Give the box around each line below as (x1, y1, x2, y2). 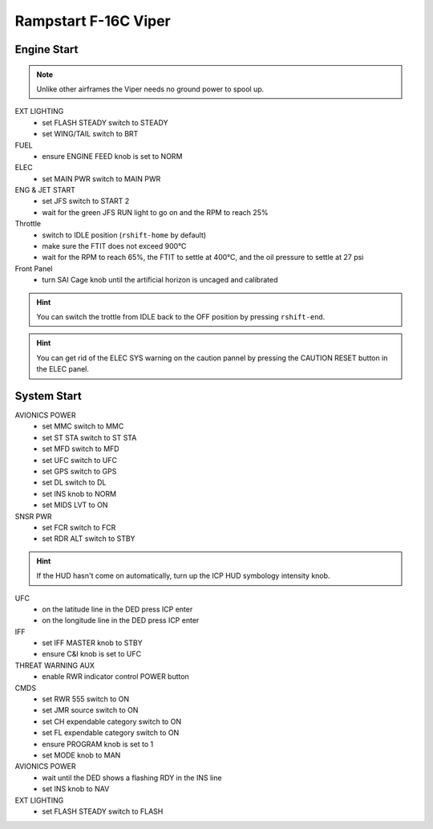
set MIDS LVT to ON (42, 500, 108, 510)
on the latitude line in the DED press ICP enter (42, 604, 193, 614)
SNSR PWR (14, 511, 52, 521)
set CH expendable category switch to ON (42, 717, 182, 726)
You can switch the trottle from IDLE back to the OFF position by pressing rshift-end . (36, 311, 326, 321)
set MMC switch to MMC (42, 421, 124, 431)
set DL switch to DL (42, 477, 107, 487)
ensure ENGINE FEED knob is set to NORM (42, 151, 183, 161)
